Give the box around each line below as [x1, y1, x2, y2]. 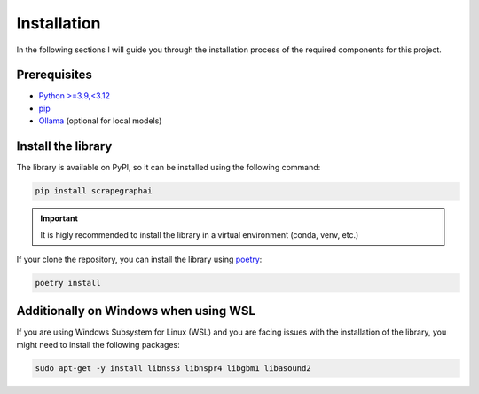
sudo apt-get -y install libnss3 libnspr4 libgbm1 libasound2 [35, 363, 311, 373]
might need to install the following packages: [16, 339, 181, 350]
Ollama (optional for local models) [38, 115, 162, 126]
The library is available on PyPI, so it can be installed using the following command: [16, 162, 321, 173]
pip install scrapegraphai [35, 186, 153, 196]
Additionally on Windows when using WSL [16, 303, 256, 319]
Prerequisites [16, 67, 92, 83]
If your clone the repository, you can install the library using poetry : [16, 254, 263, 264]
